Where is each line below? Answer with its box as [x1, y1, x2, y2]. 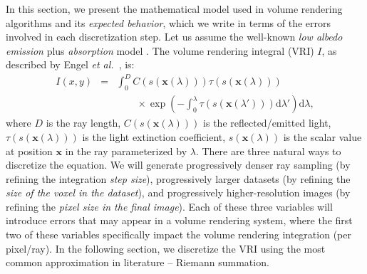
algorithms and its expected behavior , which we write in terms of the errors [6, 15, 331, 30]
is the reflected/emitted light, [203, 115, 331, 130]
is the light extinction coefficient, [82, 129, 226, 144]
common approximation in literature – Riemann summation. [6, 255, 269, 270]
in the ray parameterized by [65, 143, 187, 158]
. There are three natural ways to [195, 143, 341, 158]
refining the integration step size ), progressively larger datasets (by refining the [6, 171, 351, 186]
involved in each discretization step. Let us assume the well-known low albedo [6, 29, 343, 44]
